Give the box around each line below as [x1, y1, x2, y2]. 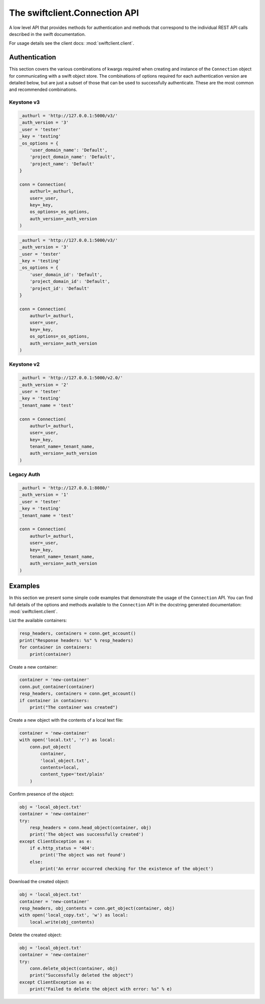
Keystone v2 [9, 361, 40, 368]
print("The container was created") [29, 705, 118, 710]
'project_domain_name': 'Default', [29, 154, 115, 160]
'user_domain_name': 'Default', [29, 147, 108, 153]
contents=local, [40, 764, 79, 770]
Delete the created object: [9, 932, 62, 938]
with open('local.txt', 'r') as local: [19, 737, 115, 743]
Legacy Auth [9, 471, 40, 478]
